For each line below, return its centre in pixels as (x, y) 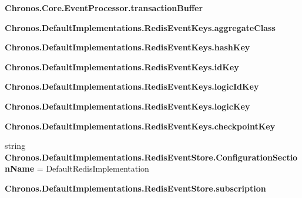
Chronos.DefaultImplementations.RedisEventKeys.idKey (122, 66)
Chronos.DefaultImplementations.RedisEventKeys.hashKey (127, 47)
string (15, 146)
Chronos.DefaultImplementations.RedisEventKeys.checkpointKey (140, 126)
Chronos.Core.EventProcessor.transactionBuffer (104, 8)
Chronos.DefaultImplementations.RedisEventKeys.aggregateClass (140, 27)
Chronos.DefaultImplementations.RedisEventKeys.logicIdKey (132, 86)
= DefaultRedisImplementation (93, 168)
